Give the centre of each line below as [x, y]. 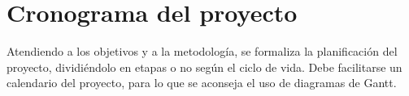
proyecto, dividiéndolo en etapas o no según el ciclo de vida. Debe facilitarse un [204, 67]
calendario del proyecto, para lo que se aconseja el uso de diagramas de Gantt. [202, 83]
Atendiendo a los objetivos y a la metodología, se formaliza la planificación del [202, 51]
